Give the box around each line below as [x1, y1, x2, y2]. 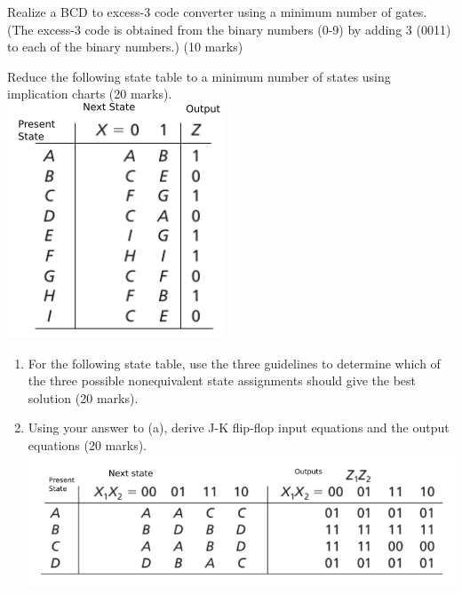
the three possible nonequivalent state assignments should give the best [28, 371, 416, 390]
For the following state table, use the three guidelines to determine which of [28, 353, 441, 372]
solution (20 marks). [28, 388, 139, 407]
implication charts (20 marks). [7, 84, 172, 103]
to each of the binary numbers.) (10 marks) [7, 37, 243, 56]
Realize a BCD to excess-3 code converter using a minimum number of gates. [7, 3, 427, 20]
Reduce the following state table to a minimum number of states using [7, 67, 391, 85]
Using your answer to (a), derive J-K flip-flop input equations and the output [28, 418, 450, 437]
